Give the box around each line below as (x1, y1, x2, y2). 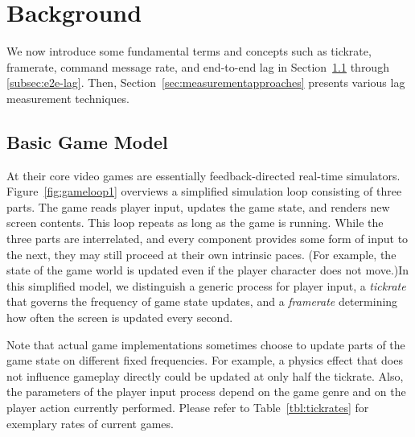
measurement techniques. (6, 89, 130, 106)
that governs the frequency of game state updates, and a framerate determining (6, 293, 398, 310)
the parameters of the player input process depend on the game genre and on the (6, 383, 406, 400)
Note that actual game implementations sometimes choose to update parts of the (6, 336, 405, 352)
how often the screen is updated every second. (6, 309, 233, 326)
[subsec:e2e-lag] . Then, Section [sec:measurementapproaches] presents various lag (6, 74, 405, 91)
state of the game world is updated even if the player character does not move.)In (6, 262, 409, 278)
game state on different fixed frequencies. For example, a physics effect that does (6, 352, 403, 369)
